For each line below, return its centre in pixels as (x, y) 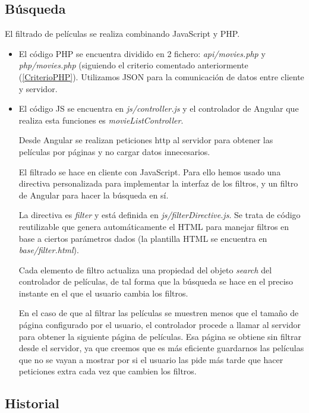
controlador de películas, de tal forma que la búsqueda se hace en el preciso (156, 281)
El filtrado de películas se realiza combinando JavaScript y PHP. (122, 34)
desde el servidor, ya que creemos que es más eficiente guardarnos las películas (161, 348)
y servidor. (38, 88)
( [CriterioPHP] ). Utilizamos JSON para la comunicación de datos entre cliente (161, 76)
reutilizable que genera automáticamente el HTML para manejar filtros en (154, 226)
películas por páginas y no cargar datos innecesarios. (114, 151)
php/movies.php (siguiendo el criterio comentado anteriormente (133, 65)
